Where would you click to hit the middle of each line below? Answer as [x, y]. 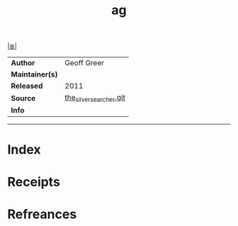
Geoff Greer [85, 63]
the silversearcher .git [95, 98]
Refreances [42, 214]
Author [23, 63]
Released [27, 86]
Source [23, 98]
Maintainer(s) [34, 74]
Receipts [34, 182]
